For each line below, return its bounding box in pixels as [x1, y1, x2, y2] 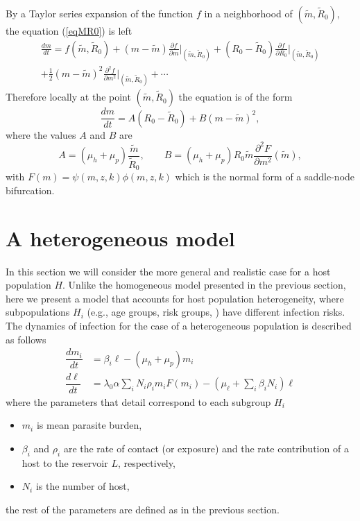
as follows [6, 332, 46, 346]
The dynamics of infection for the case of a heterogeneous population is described [6, 318, 352, 332]
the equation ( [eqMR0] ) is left [6, 24, 132, 37]
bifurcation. [6, 182, 55, 197]
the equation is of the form [178, 89, 293, 104]
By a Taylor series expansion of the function [6, 6, 194, 20]
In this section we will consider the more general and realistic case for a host [6, 264, 331, 278]
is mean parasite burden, [36, 418, 142, 432]
